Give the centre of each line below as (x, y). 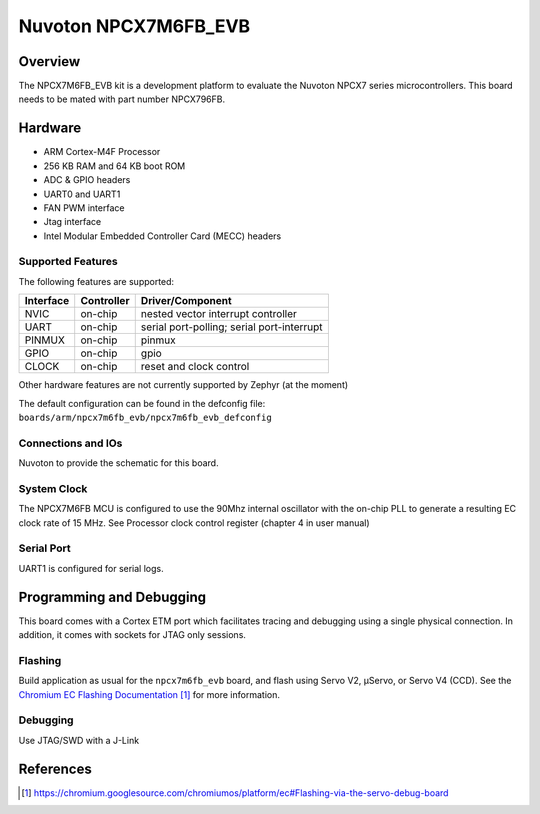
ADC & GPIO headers (87, 180)
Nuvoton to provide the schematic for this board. (118, 463)
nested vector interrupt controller (218, 314)
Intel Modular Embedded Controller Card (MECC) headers (162, 236)
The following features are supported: (96, 281)
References (55, 768)
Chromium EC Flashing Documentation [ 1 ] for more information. (149, 694)
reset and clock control (195, 367)
